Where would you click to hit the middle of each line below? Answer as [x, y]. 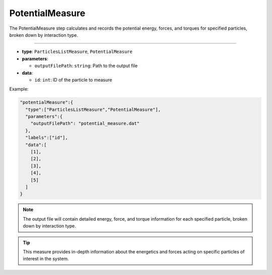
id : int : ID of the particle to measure [73, 80]
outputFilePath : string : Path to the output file [86, 66]
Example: [19, 89]
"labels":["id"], [47, 138]
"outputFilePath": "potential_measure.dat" [85, 124]
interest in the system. [46, 259]
